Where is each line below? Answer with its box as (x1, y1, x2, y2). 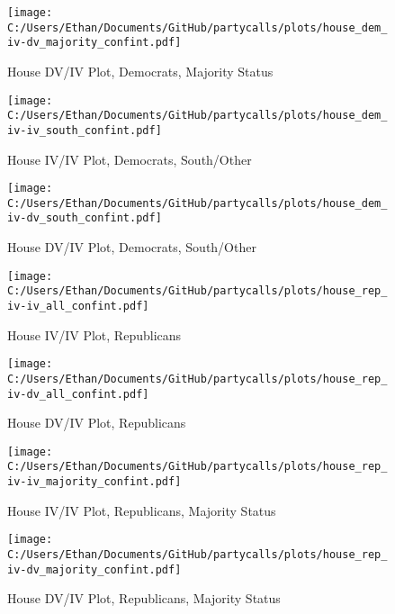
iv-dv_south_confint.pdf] (7, 212, 162, 225)
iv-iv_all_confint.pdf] (7, 300, 149, 312)
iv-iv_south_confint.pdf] (7, 123, 162, 137)
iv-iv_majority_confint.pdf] (7, 475, 182, 489)
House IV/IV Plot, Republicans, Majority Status (7, 501, 276, 519)
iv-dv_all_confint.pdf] (7, 387, 149, 401)
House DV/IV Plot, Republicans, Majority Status (7, 589, 281, 608)
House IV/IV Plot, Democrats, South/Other (7, 149, 252, 168)
